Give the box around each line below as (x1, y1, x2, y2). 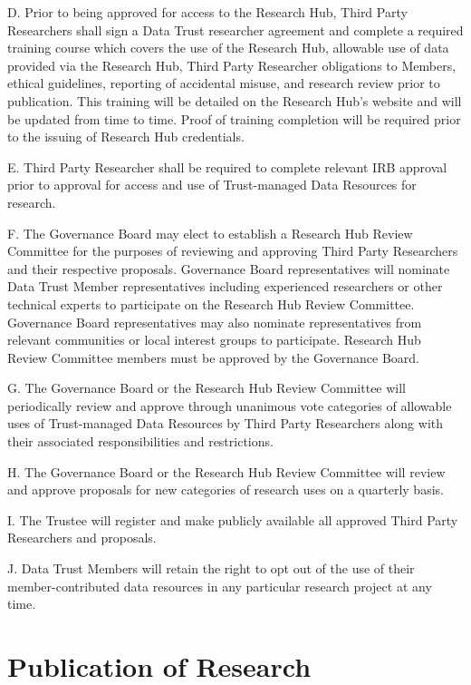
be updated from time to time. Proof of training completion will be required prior (7, 109, 461, 128)
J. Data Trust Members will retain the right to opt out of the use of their (7, 559, 415, 578)
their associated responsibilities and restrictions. (7, 432, 274, 451)
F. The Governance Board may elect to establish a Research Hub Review (7, 223, 413, 242)
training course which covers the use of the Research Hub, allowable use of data (7, 38, 449, 57)
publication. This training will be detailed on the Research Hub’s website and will (7, 91, 462, 110)
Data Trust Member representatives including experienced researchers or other (7, 277, 443, 296)
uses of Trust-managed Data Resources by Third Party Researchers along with (7, 414, 444, 433)
